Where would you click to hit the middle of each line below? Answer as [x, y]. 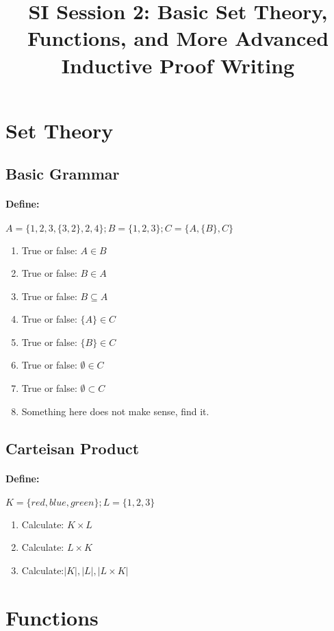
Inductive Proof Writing [178, 65]
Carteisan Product [73, 448]
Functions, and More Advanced [178, 38]
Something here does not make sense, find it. [115, 411]
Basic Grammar [63, 174]
